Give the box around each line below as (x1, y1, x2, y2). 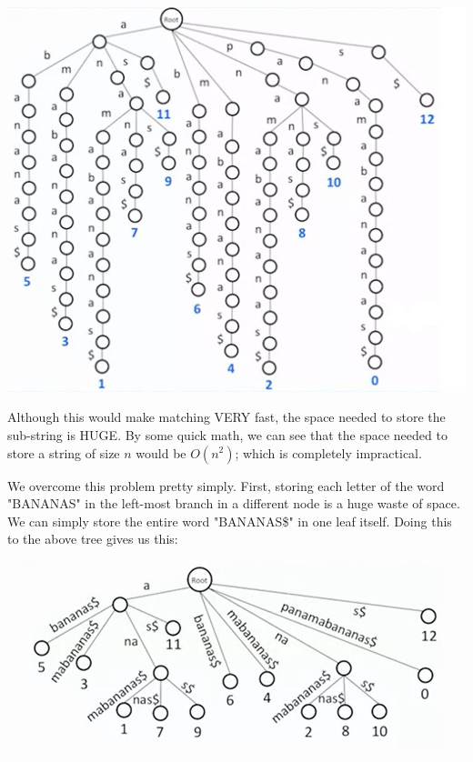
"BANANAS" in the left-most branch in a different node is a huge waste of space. (7, 494, 460, 513)
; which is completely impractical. (235, 443, 422, 462)
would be (136, 443, 186, 462)
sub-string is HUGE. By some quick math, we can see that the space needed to (7, 425, 448, 444)
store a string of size (7, 443, 120, 462)
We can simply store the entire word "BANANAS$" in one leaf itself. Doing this (7, 511, 452, 530)
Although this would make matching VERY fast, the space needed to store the (7, 407, 446, 426)
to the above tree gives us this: (7, 529, 178, 548)
